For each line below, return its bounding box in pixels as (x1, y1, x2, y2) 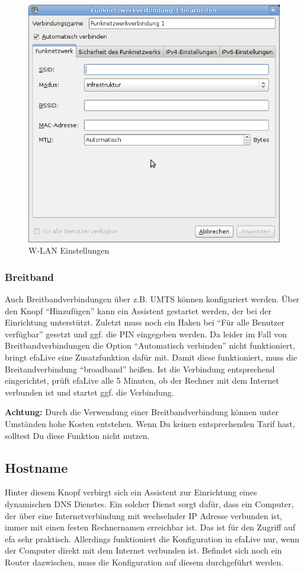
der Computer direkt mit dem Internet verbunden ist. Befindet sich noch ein (5, 544, 282, 557)
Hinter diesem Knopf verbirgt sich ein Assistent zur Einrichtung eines (5, 486, 257, 498)
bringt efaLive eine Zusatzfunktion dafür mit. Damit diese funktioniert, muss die (5, 350, 297, 363)
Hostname (5, 458, 68, 476)
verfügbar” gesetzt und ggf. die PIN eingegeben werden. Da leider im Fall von (5, 327, 287, 340)
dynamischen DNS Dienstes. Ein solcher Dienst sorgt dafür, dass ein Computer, (5, 497, 294, 510)
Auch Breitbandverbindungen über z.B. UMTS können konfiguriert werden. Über (5, 293, 300, 305)
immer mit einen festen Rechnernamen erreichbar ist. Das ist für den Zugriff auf (5, 521, 296, 533)
